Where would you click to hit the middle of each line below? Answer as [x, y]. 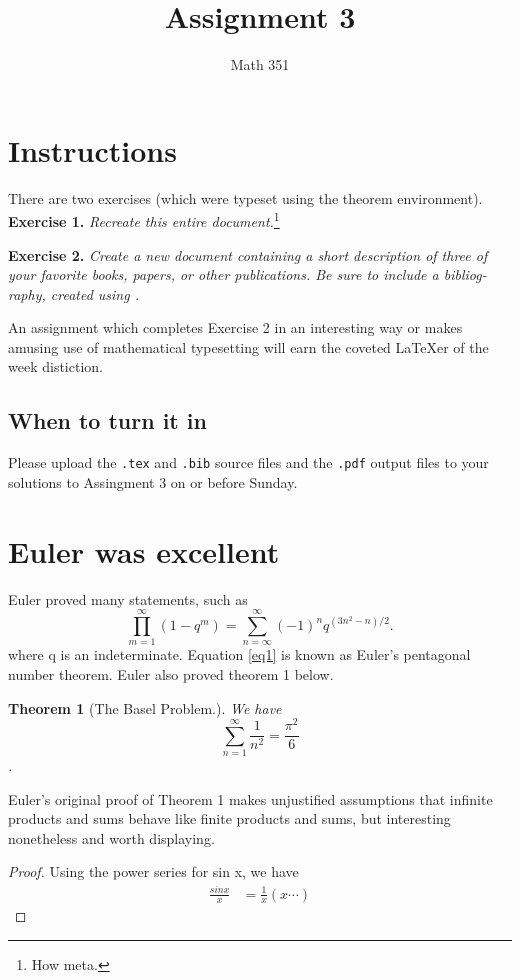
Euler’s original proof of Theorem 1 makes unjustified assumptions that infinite [250, 798]
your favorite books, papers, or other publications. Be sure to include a [223, 274]
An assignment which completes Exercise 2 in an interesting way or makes [235, 327]
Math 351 [260, 64]
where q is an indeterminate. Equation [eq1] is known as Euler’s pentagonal [239, 654]
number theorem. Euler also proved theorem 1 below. [171, 674]
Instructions [92, 149]
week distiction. [55, 366]
